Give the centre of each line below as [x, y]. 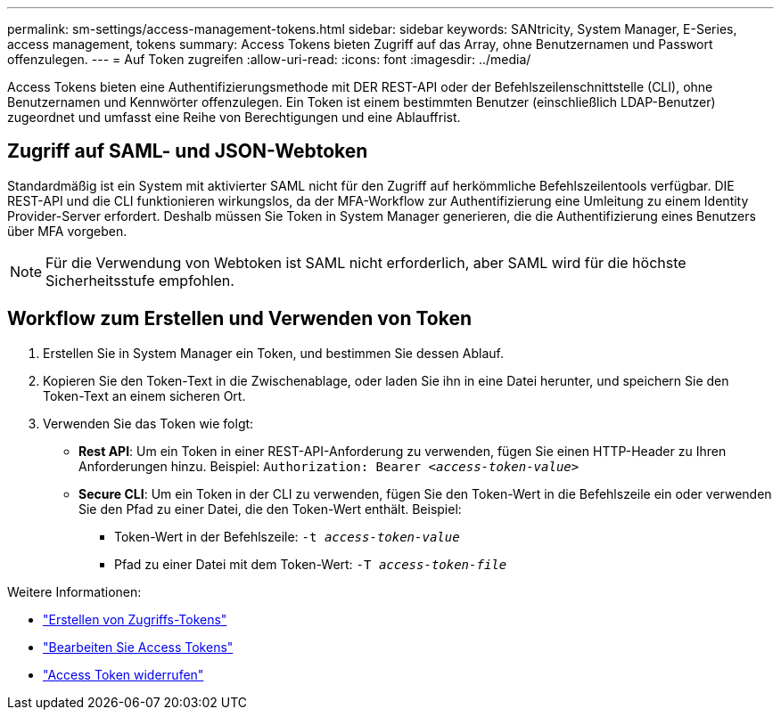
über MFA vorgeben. [67, 231]
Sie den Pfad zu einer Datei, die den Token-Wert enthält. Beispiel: [270, 509]
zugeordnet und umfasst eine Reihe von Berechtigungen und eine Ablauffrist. [234, 117]
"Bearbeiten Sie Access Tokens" [138, 647]
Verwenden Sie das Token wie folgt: [148, 423]
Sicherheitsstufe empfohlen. [140, 280]
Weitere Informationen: [74, 591]
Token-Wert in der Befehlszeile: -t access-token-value [287, 536]
